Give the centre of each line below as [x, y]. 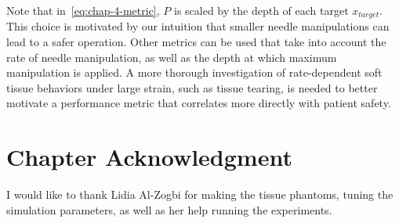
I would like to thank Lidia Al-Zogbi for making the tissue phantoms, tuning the [200, 194]
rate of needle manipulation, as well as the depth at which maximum [172, 57]
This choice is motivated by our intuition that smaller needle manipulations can [198, 26]
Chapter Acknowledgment [149, 157]
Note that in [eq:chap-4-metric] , [83, 10]
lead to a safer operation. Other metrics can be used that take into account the [196, 42]
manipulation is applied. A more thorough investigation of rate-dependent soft [194, 72]
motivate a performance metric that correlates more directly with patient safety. [199, 103]
